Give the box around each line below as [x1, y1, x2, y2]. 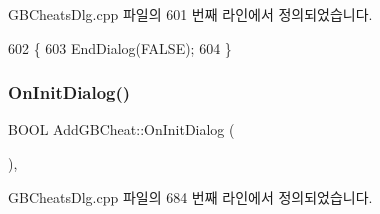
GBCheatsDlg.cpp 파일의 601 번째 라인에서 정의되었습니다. [8, 4, 373, 24]
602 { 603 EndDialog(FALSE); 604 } [8, 37, 232, 58]
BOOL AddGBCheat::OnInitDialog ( [8, 119, 235, 140]
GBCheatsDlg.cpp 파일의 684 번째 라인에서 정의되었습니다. [8, 186, 373, 207]
